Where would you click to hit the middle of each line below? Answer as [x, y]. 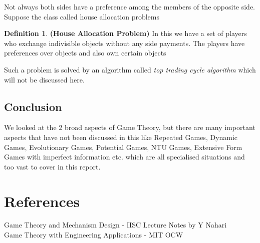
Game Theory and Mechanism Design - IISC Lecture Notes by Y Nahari [115, 225]
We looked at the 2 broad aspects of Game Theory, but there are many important [130, 127]
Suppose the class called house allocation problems [82, 16]
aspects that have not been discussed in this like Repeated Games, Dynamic [121, 137]
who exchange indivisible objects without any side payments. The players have [124, 43]
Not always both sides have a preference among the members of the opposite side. [130, 6]
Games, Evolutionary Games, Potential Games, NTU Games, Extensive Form [123, 147]
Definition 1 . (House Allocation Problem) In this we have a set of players [125, 33]
